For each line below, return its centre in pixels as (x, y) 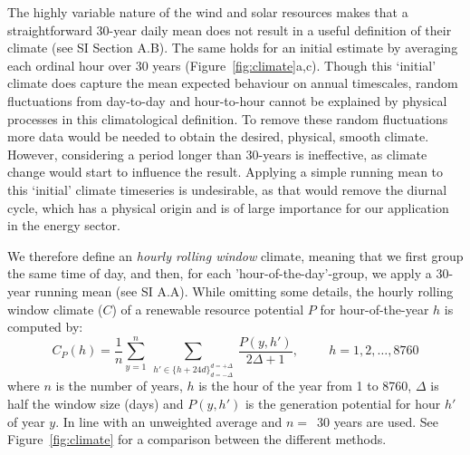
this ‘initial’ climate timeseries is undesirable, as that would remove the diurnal (227, 189)
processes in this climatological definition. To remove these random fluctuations (228, 118)
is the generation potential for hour (343, 403)
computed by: (45, 327)
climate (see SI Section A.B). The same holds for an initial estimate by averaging (233, 48)
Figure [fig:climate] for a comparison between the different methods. (197, 439)
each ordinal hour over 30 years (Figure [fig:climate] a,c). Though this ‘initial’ (222, 65)
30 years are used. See (378, 421)
